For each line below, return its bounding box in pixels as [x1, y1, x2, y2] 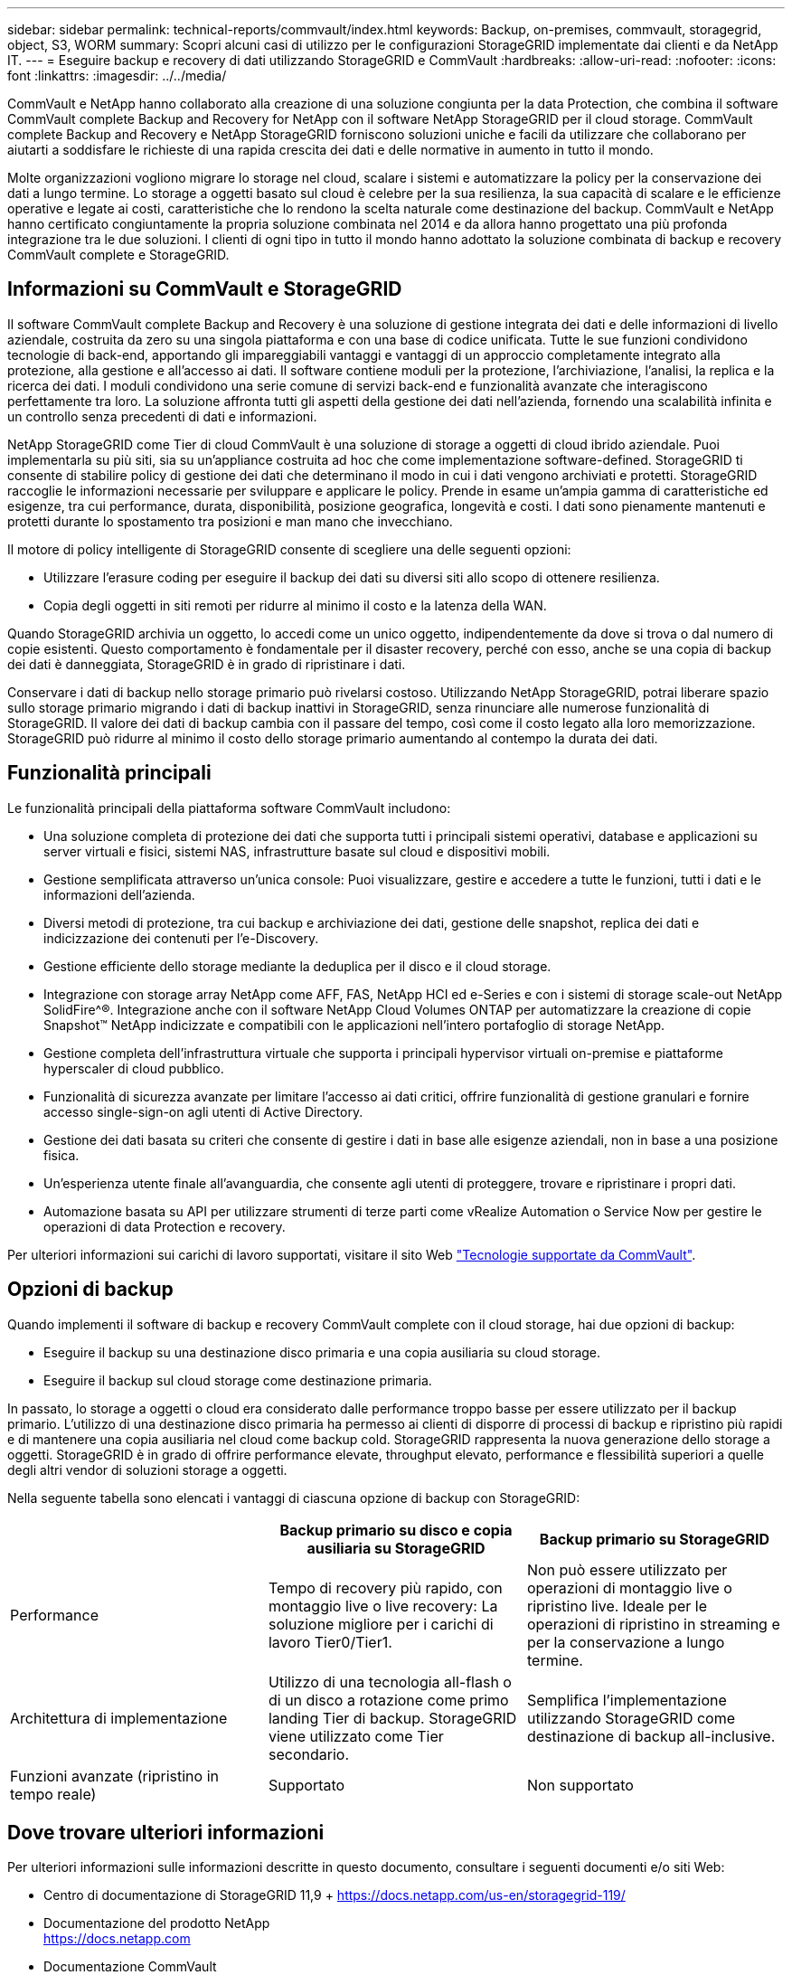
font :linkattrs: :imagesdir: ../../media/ [7, 68, 227, 83]
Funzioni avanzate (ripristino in [10, 1766, 219, 1785]
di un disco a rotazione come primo [268, 1690, 509, 1709]
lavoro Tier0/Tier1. [268, 1632, 392, 1651]
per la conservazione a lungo [526, 1632, 725, 1651]
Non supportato [526, 1775, 634, 1794]
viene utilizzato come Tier [268, 1726, 444, 1745]
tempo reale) [10, 1784, 97, 1803]
